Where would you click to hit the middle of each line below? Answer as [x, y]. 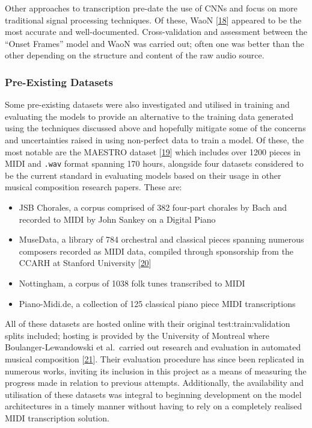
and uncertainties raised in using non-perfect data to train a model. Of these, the [154, 139]
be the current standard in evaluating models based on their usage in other [143, 175]
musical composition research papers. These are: [93, 187]
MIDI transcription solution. [57, 417]
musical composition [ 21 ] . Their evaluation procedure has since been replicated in [154, 358]
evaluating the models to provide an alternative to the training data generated [149, 116]
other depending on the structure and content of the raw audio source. [135, 55]
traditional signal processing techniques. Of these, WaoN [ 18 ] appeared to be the [153, 20]
